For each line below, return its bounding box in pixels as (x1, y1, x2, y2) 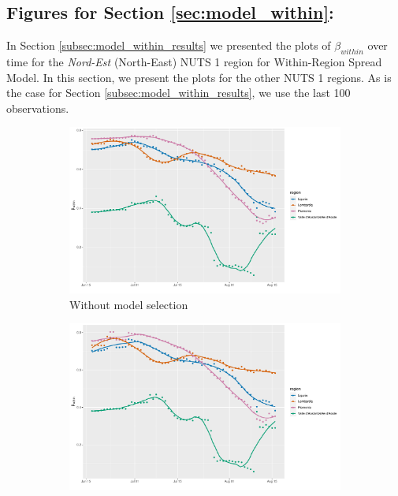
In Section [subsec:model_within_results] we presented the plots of (6, 37, 331, 54)
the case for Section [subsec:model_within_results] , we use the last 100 (6, 84, 351, 101)
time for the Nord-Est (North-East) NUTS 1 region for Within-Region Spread (6, 54, 382, 69)
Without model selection (69, 296, 188, 312)
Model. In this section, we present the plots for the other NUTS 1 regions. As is (6, 69, 392, 85)
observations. (6, 99, 69, 116)
